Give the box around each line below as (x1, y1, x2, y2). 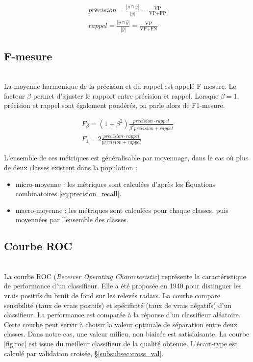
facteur (4, 90, 25, 101)
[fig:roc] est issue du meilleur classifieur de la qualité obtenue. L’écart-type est (4, 338, 238, 348)
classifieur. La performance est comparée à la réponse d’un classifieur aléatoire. (4, 310, 241, 320)
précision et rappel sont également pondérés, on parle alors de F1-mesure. (4, 100, 225, 110)
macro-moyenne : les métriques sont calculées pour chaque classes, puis (15, 205, 228, 215)
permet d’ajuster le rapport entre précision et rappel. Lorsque (33, 90, 219, 101)
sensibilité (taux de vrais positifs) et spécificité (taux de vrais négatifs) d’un (4, 300, 232, 310)
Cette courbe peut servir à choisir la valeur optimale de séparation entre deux (4, 319, 238, 329)
